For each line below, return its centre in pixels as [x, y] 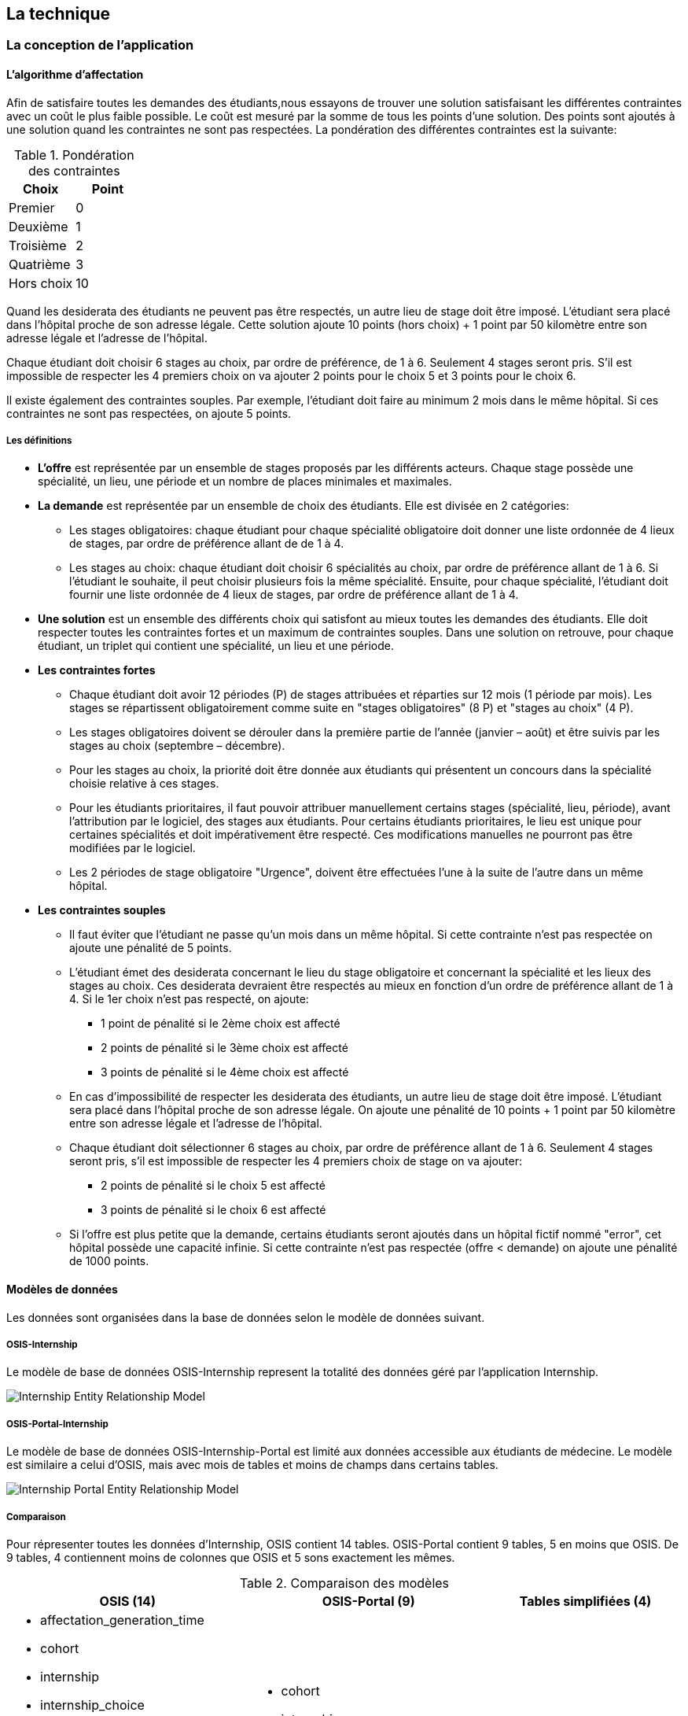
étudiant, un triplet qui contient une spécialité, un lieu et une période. [216, 646]
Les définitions [39, 441]
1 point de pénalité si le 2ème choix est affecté [221, 1024]
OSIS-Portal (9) [368, 1601]
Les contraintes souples [102, 910]
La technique [59, 14]
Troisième [38, 245]
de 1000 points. [109, 1261]
